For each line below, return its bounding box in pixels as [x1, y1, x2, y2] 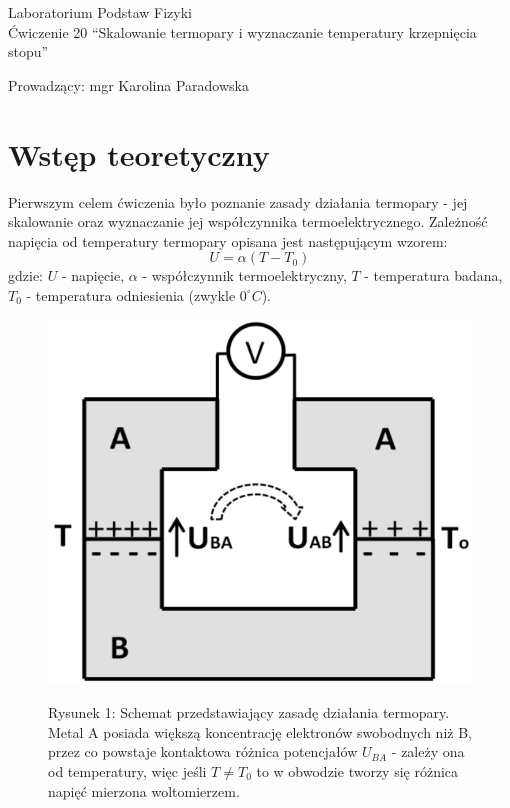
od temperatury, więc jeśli [48, 760, 207, 781]
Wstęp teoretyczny [8, 133, 270, 174]
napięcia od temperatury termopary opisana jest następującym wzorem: [8, 230, 448, 251]
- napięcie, [61, 265, 125, 286]
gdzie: [8, 265, 43, 286]
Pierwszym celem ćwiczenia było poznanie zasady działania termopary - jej [8, 191, 468, 212]
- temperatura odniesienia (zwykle [26, 284, 236, 305]
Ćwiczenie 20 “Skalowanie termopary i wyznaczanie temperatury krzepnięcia [8, 21, 477, 42]
